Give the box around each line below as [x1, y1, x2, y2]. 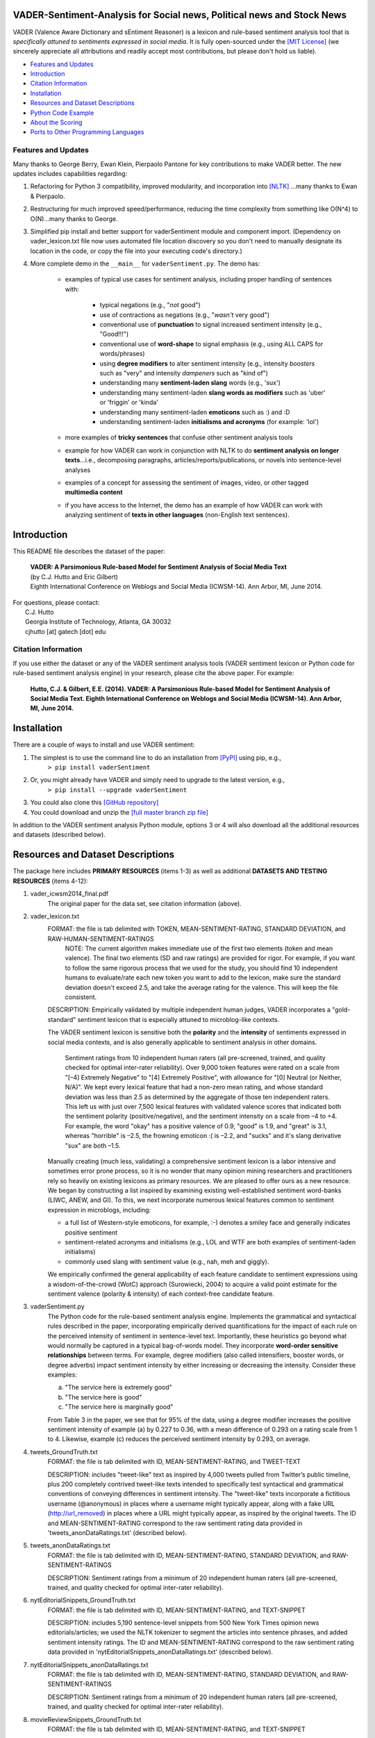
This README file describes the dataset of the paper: [12, 546, 166, 555]
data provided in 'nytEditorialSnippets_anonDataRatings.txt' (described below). [47, 1648, 274, 1656]
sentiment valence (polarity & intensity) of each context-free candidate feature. [47, 1290, 274, 1298]
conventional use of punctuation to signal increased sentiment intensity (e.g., [99, 320, 322, 329]
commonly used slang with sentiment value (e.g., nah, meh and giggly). [65, 1257, 269, 1265]
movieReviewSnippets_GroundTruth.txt [30, 1715, 142, 1723]
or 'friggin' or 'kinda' [99, 398, 159, 407]
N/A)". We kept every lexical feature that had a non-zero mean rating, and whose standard [65, 1083, 323, 1091]
